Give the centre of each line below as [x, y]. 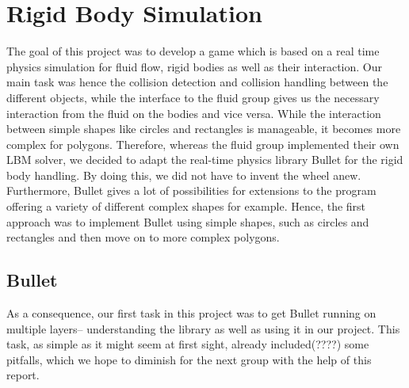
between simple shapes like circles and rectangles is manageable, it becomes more [204, 129]
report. [23, 375]
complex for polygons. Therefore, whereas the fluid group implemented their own [203, 144]
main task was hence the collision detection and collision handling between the [197, 82]
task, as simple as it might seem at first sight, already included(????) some [188, 344]
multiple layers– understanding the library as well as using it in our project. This [203, 328]
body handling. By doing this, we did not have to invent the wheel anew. [184, 175]
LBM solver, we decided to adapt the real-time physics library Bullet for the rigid [205, 160]
